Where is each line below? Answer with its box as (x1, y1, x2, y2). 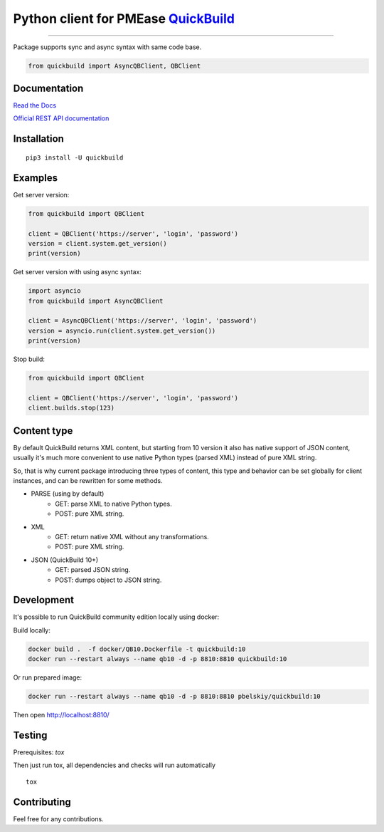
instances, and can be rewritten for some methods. (13, 477, 163, 485)
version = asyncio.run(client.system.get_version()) (28, 326, 216, 335)
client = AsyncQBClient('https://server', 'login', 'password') (28, 317, 257, 325)
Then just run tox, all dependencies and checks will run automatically (13, 761, 216, 769)
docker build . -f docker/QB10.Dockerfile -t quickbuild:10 (28, 645, 246, 653)
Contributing (13, 796, 71, 808)
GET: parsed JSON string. (55, 566, 131, 574)
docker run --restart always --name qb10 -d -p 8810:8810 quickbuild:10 (28, 655, 287, 663)
